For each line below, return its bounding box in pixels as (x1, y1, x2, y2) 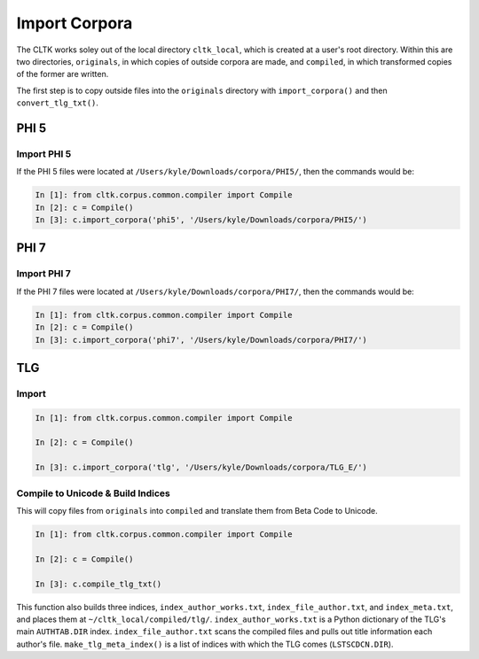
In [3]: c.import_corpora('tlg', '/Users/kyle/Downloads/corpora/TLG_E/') (35, 462, 368, 473)
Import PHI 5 (16, 147, 72, 159)
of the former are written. (16, 69, 109, 80)
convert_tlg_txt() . (16, 97, 99, 108)
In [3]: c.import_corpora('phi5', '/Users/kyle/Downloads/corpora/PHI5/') (35, 215, 368, 225)
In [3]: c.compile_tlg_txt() (35, 578, 162, 589)
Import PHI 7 (16, 267, 71, 280)
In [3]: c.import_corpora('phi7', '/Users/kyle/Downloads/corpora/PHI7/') (35, 335, 368, 345)
